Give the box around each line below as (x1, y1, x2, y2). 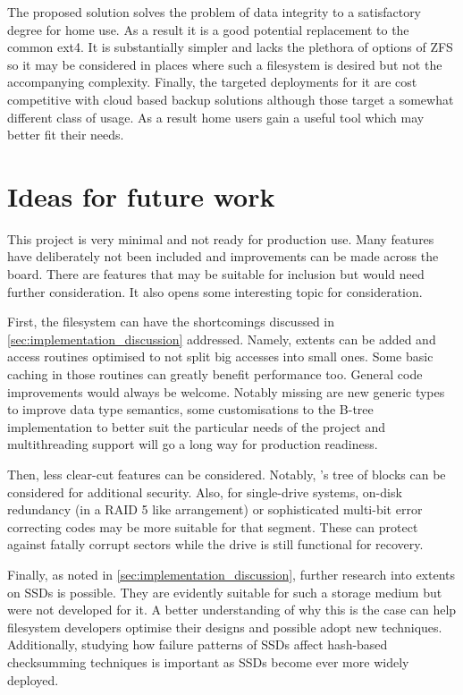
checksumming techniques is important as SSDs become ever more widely (7, 652, 409, 671)
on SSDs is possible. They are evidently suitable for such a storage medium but (7, 582, 442, 601)
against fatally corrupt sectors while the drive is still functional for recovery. (7, 535, 424, 554)
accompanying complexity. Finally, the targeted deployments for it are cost (7, 72, 417, 91)
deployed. (7, 670, 59, 689)
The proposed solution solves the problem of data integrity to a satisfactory (7, 3, 422, 21)
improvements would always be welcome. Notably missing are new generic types (7, 382, 445, 401)
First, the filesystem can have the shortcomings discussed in (7, 312, 335, 331)
